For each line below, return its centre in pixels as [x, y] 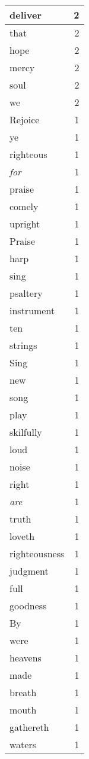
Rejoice [25, 119]
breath [23, 692]
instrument [32, 310]
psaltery [26, 293]
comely [24, 206]
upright [25, 224]
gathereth [29, 727]
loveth [22, 536]
